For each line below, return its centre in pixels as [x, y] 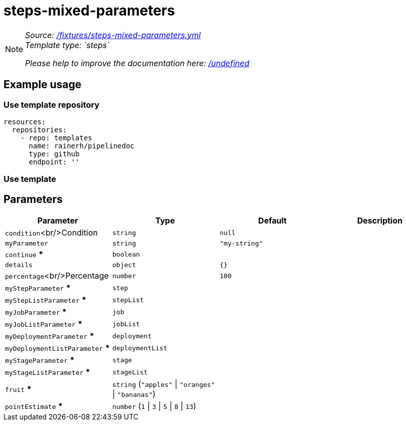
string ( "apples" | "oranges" [164, 384]
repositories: [39, 130]
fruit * [18, 389]
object [124, 265]
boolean [126, 254]
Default [272, 221]
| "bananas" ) [134, 394]
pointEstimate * [34, 406]
